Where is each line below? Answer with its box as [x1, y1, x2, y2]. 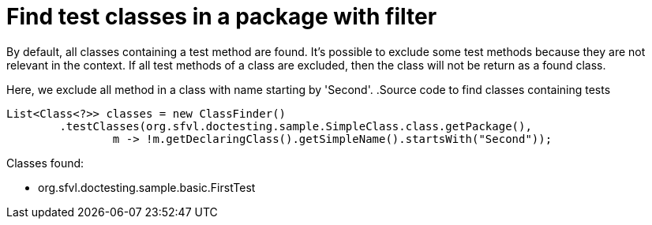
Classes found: [6, 156, 84, 170]
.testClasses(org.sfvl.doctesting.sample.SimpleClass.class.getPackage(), [59, 119, 532, 133]
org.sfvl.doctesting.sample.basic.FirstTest [38, 180, 256, 194]
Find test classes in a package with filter [6, 3, 437, 30]
